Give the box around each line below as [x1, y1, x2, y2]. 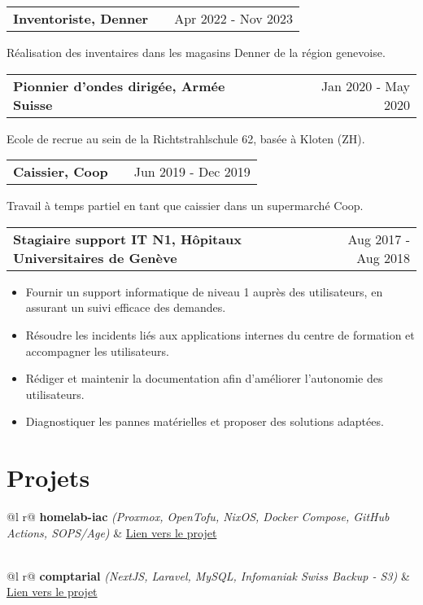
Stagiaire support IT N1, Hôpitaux [13, 229, 242, 248]
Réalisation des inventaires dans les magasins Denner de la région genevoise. [7, 44, 386, 60]
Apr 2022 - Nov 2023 [174, 9, 293, 28]
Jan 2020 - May [321, 76, 410, 95]
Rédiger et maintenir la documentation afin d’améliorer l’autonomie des [25, 370, 383, 387]
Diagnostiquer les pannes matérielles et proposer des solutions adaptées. [25, 413, 384, 430]
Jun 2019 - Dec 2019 [133, 162, 251, 182]
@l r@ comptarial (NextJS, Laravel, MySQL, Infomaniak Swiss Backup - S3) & [7, 567, 410, 584]
